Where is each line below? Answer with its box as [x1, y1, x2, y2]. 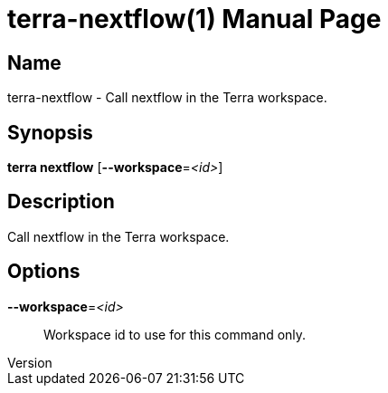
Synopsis [7, 120, 93, 144]
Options [7, 260, 80, 283]
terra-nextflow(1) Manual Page [7, 4, 382, 34]
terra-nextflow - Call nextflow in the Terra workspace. [7, 90, 327, 106]
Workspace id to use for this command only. [43, 326, 307, 342]
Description [7, 190, 115, 214]
